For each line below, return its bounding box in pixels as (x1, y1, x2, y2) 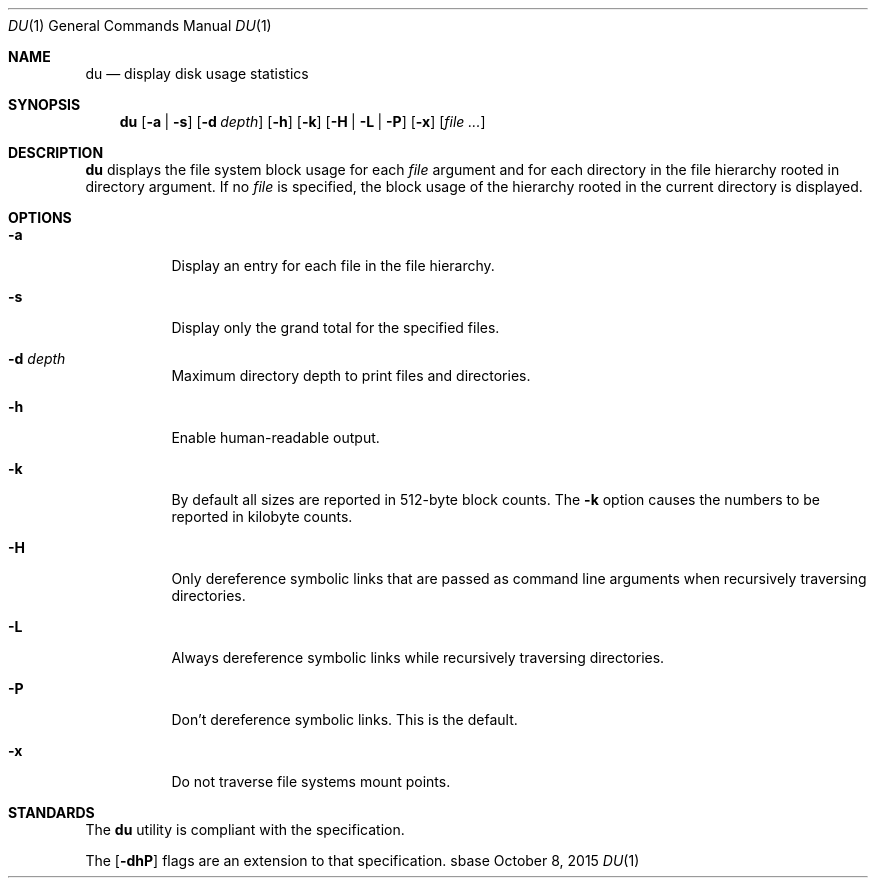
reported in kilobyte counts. (171, 508, 353, 525)
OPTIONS (8, 209, 72, 226)
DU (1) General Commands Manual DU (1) (8, 17, 272, 34)
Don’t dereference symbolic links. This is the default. (171, 711, 518, 728)
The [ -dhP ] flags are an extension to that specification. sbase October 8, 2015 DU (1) (85, 852, 640, 869)
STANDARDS (8, 804, 95, 821)
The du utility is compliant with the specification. (85, 821, 405, 838)
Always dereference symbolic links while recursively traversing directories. (171, 649, 665, 666)
